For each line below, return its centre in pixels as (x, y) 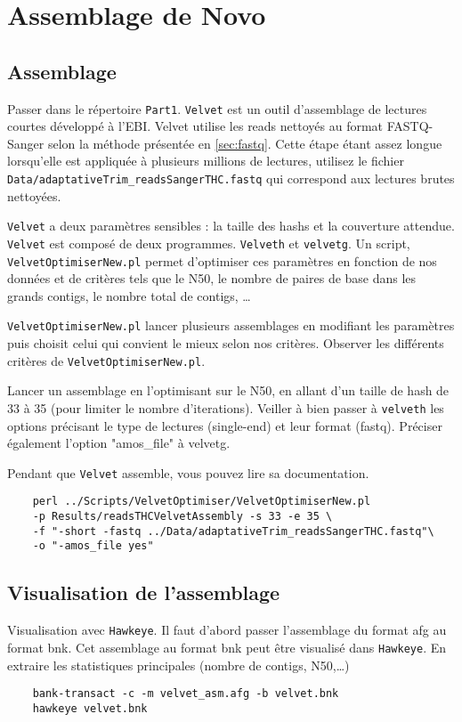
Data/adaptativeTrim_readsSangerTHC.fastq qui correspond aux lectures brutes (231, 178)
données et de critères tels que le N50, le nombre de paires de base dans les (212, 278)
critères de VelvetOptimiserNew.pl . (106, 360)
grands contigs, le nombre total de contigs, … (129, 295)
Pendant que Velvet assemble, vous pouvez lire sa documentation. (188, 472)
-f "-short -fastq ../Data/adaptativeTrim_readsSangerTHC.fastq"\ (233, 531)
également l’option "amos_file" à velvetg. (119, 443)
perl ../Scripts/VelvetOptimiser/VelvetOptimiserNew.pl (202, 502)
